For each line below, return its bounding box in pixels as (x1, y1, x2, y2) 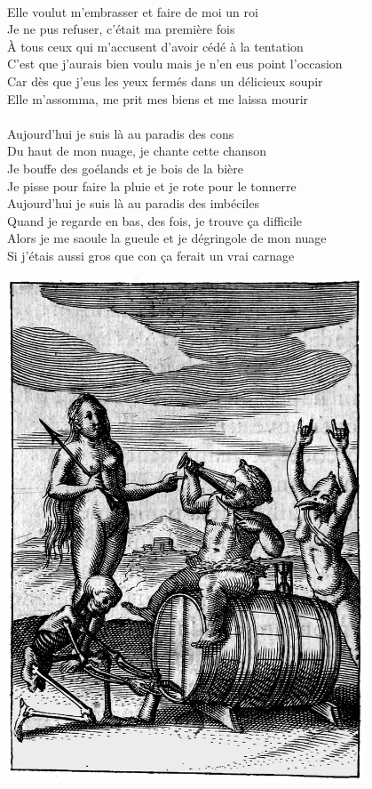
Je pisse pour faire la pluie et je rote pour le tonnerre (7, 176, 297, 195)
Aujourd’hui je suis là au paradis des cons (7, 124, 234, 142)
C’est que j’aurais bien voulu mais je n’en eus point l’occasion (7, 54, 343, 73)
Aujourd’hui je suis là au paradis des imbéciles (7, 194, 259, 213)
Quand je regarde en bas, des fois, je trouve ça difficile (7, 211, 303, 229)
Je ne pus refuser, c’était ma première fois (7, 20, 235, 38)
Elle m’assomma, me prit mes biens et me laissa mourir (7, 89, 309, 108)
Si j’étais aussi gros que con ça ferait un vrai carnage (7, 246, 295, 264)
